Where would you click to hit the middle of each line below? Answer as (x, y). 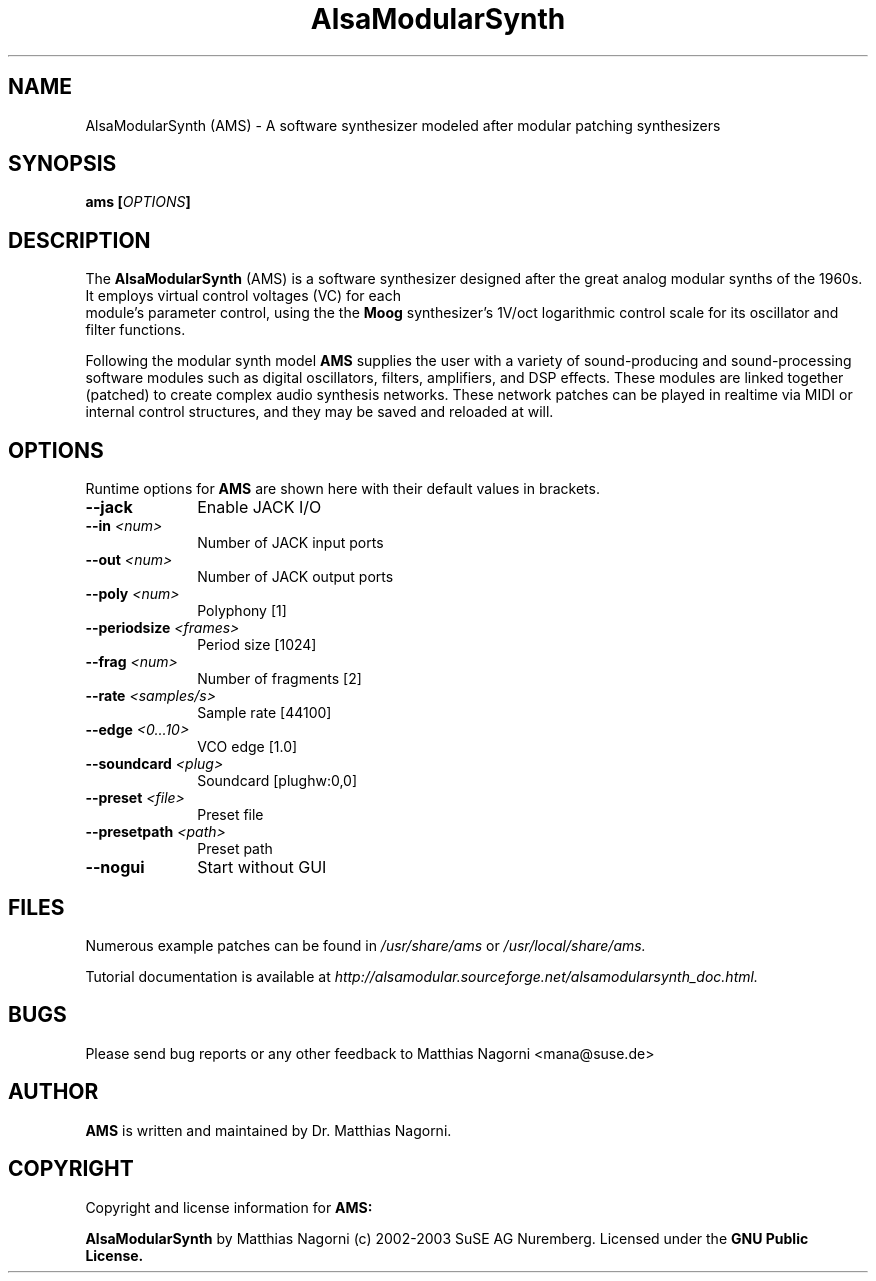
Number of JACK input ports (290, 543)
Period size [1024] (257, 645)
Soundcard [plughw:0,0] (277, 781)
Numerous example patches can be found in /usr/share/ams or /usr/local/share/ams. (365, 945)
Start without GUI (262, 867)
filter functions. (135, 330)
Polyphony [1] (242, 611)
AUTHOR (53, 1092)
